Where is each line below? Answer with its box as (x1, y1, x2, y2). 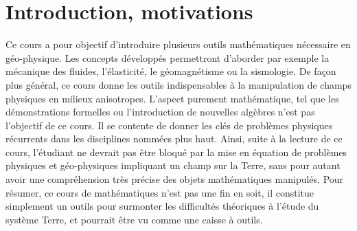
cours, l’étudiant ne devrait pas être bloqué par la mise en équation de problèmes (5, 144, 347, 159)
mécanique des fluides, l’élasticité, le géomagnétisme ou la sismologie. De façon (5, 64, 336, 78)
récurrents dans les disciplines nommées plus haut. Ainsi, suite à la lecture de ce (5, 131, 343, 146)
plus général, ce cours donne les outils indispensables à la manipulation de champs (5, 77, 352, 91)
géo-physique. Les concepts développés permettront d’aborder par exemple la (5, 50, 330, 65)
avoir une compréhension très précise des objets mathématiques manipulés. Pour (5, 172, 344, 186)
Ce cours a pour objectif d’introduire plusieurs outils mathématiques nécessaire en (5, 37, 351, 52)
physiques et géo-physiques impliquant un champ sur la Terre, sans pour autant (5, 158, 341, 173)
